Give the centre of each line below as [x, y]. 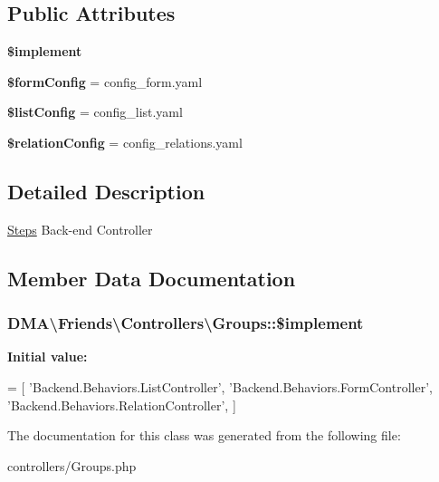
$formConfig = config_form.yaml [105, 81]
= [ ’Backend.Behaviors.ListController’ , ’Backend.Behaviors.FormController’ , [220, 386]
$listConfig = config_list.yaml [95, 112]
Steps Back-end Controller [80, 229]
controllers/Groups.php [72, 465]
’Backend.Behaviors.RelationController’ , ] [122, 405]
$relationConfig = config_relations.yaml [125, 142]
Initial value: [48, 357]
